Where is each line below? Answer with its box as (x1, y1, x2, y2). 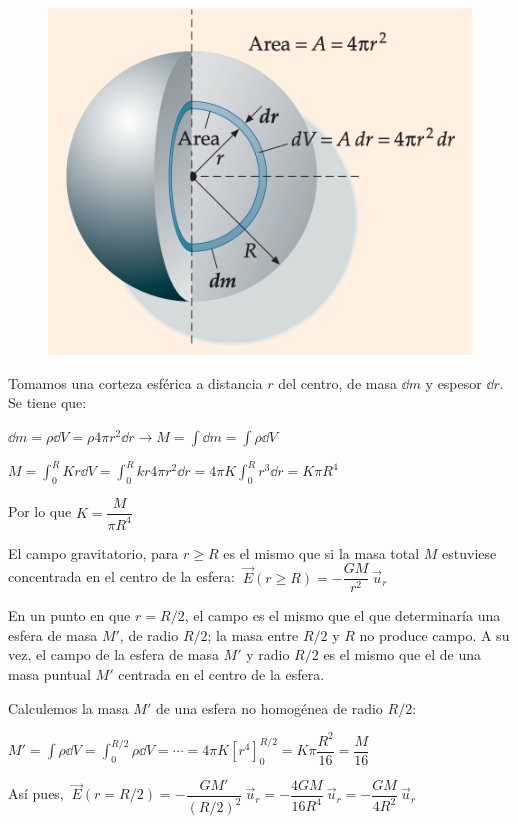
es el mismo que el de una (323, 644, 481, 665)
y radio (246, 644, 290, 665)
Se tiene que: (8, 392, 87, 413)
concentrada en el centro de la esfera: (8, 566, 235, 587)
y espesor (425, 372, 482, 393)
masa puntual (8, 664, 91, 685)
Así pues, (8, 783, 64, 804)
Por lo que (8, 501, 72, 522)
